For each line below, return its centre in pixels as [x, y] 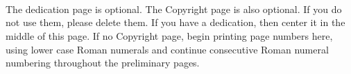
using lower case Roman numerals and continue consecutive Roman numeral [167, 49]
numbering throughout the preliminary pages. [103, 63]
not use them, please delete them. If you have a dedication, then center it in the [175, 22]
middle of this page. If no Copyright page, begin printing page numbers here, [169, 35]
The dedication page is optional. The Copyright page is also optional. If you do [174, 9]
